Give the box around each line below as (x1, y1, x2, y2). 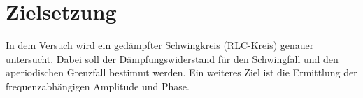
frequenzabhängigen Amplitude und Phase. (6, 78, 190, 93)
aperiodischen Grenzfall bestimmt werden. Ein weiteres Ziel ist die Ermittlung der (6, 65, 357, 80)
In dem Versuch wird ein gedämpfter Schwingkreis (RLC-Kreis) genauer (6, 38, 314, 52)
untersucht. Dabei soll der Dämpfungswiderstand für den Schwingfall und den (6, 51, 339, 66)
